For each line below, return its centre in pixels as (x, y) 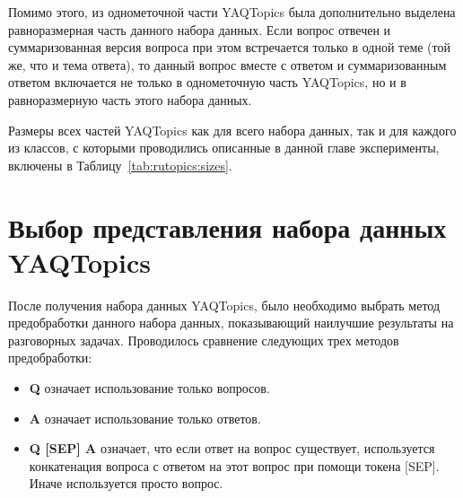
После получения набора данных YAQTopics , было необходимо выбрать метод (224, 305)
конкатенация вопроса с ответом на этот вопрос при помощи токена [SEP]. (234, 465)
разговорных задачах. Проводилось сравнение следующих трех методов (204, 340)
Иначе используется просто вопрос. (126, 483)
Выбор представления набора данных (227, 227)
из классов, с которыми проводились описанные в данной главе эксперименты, (224, 148)
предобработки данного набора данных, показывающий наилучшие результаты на (231, 323)
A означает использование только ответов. (145, 418)
